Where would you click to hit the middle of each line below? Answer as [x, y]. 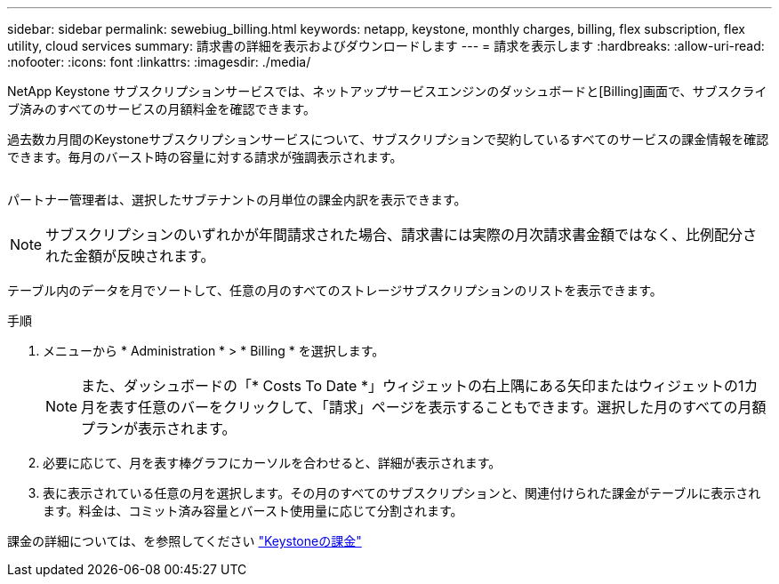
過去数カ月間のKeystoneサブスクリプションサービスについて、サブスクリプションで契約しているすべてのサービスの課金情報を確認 [388, 139]
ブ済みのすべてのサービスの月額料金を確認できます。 [162, 109]
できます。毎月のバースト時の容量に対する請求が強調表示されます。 [205, 157]
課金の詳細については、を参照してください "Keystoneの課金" [185, 541]
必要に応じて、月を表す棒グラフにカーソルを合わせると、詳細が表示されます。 [272, 463]
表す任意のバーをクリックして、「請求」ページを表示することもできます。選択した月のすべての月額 [438, 407]
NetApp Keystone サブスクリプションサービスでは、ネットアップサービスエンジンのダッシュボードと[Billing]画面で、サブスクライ [387, 91]
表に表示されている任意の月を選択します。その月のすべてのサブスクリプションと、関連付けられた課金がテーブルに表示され [402, 493]
